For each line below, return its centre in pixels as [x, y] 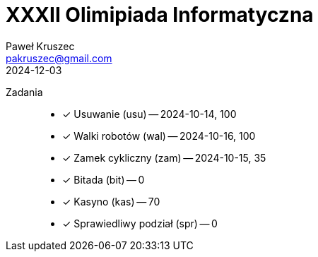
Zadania [24, 92]
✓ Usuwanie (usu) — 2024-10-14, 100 [149, 114]
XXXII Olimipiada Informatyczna [160, 15]
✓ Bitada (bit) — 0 [104, 179]
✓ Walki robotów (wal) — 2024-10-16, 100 [159, 136]
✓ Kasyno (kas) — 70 [111, 201]
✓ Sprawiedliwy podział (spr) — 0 [140, 223]
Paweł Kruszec [40, 46]
